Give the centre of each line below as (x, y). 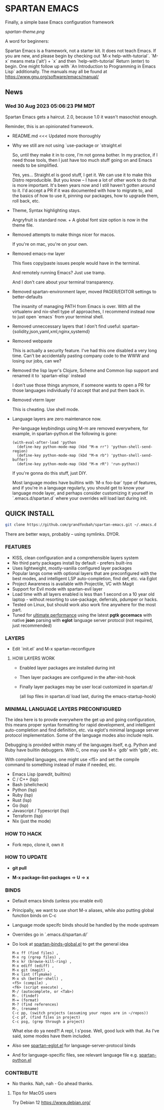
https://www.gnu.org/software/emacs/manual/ (52, 77)
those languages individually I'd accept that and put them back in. (79, 390)
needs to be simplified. (35, 165)
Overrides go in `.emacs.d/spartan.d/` (50, 934)
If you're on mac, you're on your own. (50, 244)
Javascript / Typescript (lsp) (41, 811)
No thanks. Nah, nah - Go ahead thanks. (53, 1084)
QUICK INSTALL (30, 514)
